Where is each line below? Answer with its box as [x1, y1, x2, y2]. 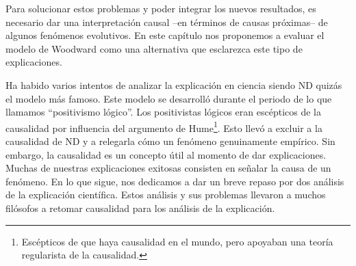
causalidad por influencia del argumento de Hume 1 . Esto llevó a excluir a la [5, 118, 322, 135]
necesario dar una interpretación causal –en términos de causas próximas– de [5, 14, 328, 29]
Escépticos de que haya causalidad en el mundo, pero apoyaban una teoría [21, 234, 333, 248]
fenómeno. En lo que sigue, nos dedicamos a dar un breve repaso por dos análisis [5, 174, 344, 188]
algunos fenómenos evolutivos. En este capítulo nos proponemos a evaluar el [5, 28, 325, 42]
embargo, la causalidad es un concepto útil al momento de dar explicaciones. [5, 147, 327, 161]
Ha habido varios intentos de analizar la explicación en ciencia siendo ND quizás [5, 77, 342, 92]
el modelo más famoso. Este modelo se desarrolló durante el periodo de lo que [5, 91, 332, 105]
